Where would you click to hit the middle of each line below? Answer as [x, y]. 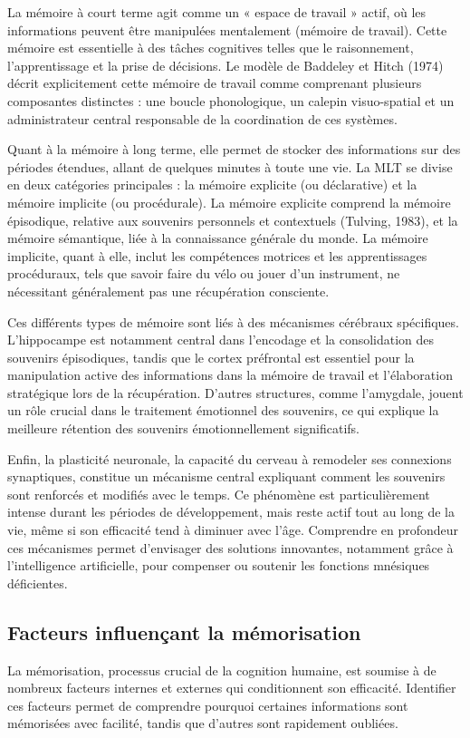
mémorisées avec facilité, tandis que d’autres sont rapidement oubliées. [203, 723]
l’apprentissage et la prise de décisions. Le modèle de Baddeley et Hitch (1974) [225, 65]
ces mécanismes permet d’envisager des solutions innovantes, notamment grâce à [230, 547]
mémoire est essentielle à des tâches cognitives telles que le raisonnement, [211, 48]
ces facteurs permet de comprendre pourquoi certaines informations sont [208, 705]
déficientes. [38, 583]
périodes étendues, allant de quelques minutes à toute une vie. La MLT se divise [230, 166]
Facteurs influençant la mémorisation [184, 631]
